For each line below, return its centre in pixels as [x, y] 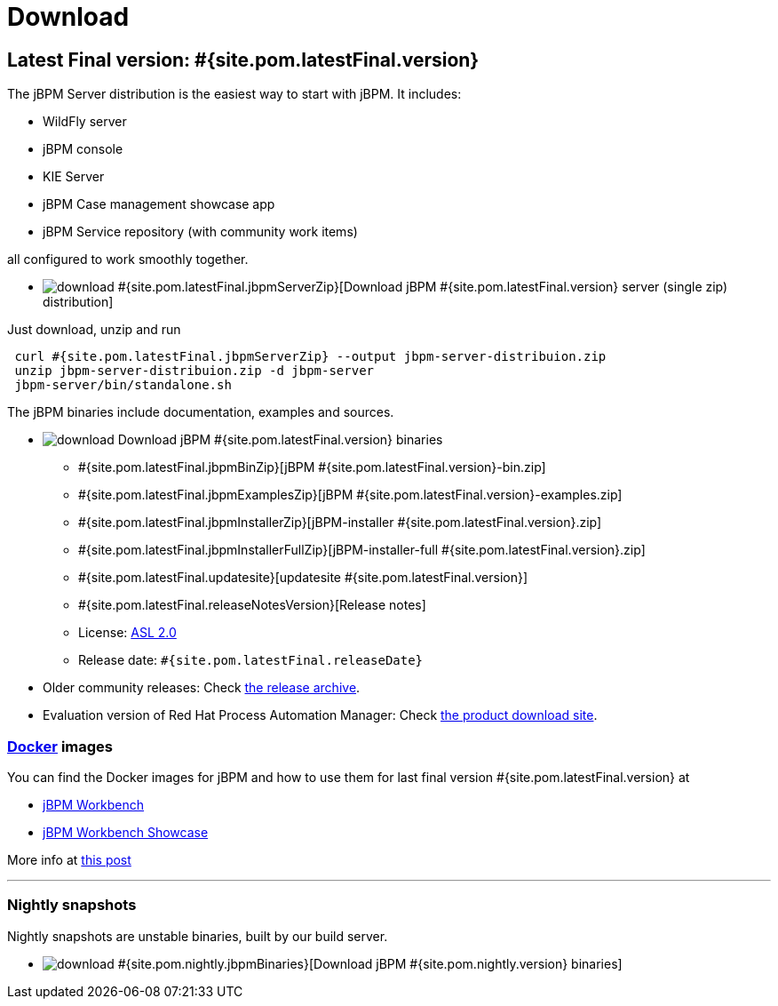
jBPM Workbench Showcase [126, 832]
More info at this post [69, 859]
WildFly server [85, 122]
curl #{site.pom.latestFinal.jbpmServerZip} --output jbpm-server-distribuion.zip [310, 357]
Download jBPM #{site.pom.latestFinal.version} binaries [280, 440]
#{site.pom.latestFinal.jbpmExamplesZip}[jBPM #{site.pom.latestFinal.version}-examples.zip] [350, 495]
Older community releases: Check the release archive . [202, 688]
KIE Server [74, 177]
